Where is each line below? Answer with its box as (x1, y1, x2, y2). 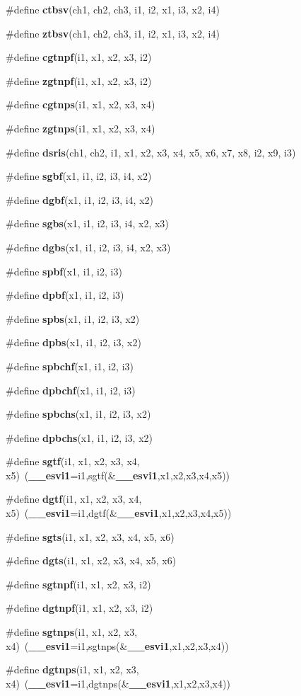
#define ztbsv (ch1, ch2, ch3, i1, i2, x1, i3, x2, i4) (6, 25, 220, 40)
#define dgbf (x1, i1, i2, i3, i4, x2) (6, 192, 153, 207)
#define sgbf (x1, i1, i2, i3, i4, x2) (6, 169, 152, 183)
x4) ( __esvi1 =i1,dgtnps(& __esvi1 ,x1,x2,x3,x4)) (6, 675, 230, 690)
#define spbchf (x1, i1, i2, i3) (6, 358, 134, 373)
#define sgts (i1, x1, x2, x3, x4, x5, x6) (6, 529, 175, 544)
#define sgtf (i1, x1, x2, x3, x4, (6, 454, 140, 469)
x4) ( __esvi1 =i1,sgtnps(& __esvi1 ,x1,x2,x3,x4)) (6, 638, 229, 653)
